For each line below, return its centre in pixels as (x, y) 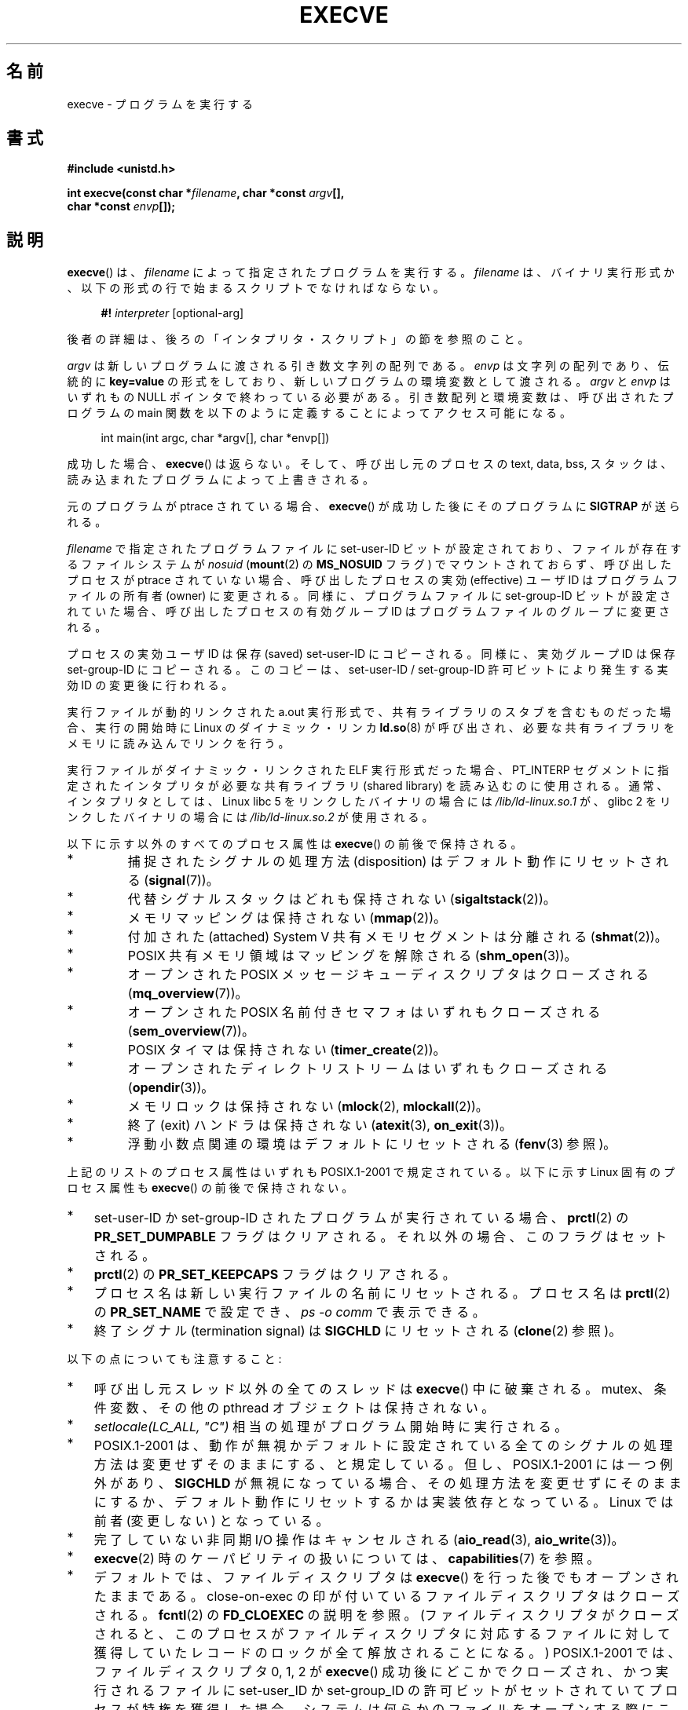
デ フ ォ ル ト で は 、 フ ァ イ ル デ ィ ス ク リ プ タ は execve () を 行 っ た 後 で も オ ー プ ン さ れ (386, 1578)
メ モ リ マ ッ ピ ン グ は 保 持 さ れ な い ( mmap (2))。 (287, 918)
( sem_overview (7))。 (191, 1031)
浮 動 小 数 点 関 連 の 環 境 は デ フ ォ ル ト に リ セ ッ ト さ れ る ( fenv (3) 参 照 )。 (372, 1144)
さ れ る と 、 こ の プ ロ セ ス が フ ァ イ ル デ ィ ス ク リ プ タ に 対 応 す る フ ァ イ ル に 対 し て (382, 1634)
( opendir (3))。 (171, 1088)
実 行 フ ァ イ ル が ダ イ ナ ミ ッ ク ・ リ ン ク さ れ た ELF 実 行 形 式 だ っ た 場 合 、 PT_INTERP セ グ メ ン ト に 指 (368, 770)
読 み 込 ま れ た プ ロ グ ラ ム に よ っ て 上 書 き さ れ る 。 (221, 480)
